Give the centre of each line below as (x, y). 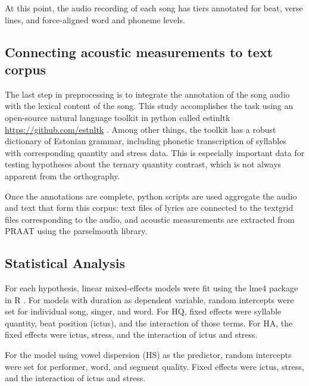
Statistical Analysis (65, 263)
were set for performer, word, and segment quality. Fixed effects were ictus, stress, (154, 366)
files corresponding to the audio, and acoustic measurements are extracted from (150, 219)
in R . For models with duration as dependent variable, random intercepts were (149, 299)
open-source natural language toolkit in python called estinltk (118, 117)
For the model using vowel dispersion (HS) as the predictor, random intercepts (148, 355)
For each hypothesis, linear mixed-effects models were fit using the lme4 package (152, 288)
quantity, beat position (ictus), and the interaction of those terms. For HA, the (149, 323)
